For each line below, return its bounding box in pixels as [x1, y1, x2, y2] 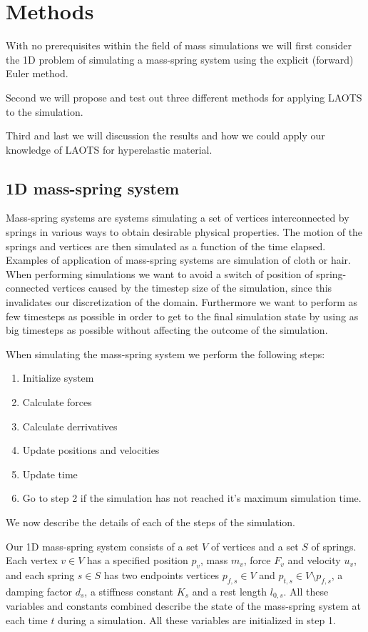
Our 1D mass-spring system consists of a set [6, 538, 199, 553]
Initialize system [22, 370, 94, 385]
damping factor [6, 583, 73, 598]
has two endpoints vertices [103, 567, 220, 582]
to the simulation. [6, 104, 83, 119]
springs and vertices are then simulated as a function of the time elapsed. [6, 238, 326, 253]
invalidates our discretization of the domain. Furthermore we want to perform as [6, 295, 358, 310]
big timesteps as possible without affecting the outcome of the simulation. [6, 322, 328, 337]
